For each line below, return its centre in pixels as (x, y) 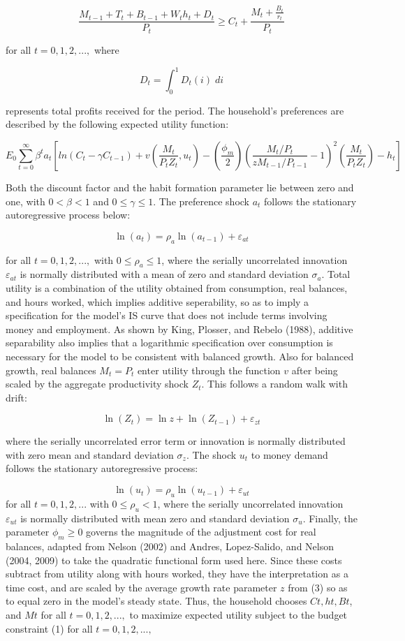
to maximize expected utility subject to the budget (238, 615)
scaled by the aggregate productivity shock (97, 384)
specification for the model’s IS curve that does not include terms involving (167, 315)
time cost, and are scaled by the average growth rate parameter (141, 587)
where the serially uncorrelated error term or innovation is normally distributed (176, 441)
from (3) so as (318, 587)
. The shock (211, 454)
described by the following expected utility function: (117, 124)
